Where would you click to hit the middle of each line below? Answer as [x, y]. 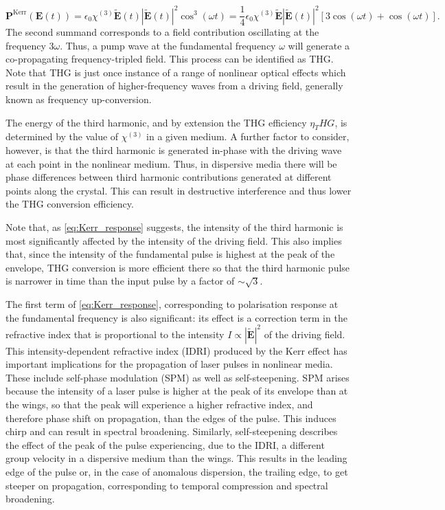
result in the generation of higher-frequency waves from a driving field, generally [174, 86]
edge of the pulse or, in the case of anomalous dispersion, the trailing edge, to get [177, 472]
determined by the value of [62, 136]
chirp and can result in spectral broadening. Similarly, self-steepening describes [172, 431]
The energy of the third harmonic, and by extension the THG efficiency [156, 122]
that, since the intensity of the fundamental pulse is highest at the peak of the [170, 254]
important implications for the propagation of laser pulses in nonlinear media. [169, 364]
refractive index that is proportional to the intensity [115, 334]
